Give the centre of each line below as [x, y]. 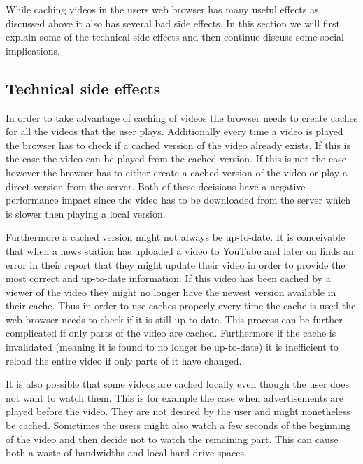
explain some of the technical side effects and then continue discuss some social [175, 37]
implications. [33, 50]
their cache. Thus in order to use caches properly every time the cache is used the [181, 305]
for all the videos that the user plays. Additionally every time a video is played [175, 131]
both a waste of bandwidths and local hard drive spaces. [126, 452]
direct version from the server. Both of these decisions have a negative [156, 186]
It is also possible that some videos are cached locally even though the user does [178, 384]
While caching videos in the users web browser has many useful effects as [162, 9]
